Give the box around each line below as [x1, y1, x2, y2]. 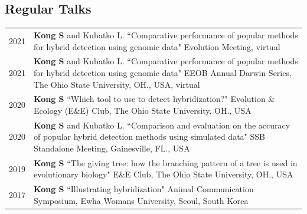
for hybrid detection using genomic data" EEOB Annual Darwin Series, [34, 66, 292, 78]
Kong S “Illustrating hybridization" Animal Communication [34, 183, 254, 195]
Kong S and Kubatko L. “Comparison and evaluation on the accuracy [34, 118, 290, 131]
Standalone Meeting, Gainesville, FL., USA [34, 142, 190, 154]
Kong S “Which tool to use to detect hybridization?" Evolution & [34, 93, 275, 105]
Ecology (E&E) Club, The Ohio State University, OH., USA [34, 104, 252, 117]
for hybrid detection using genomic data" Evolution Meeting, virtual [34, 40, 280, 52]
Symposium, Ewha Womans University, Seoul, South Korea [34, 194, 249, 206]
